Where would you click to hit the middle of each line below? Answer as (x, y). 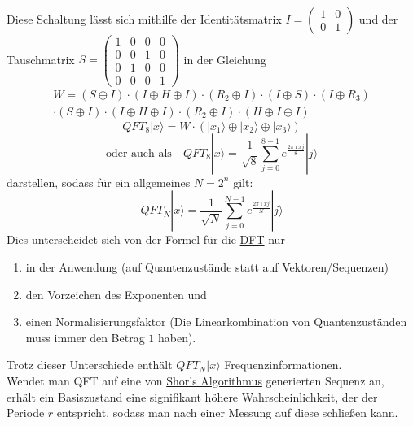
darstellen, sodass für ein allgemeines (99, 182)
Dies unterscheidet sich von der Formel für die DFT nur (146, 239)
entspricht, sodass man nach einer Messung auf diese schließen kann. (227, 413)
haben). (177, 337)
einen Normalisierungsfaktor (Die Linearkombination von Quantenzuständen (216, 322)
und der (378, 18)
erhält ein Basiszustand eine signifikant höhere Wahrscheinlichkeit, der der (192, 396)
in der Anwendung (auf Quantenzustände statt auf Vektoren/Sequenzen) (207, 267)
